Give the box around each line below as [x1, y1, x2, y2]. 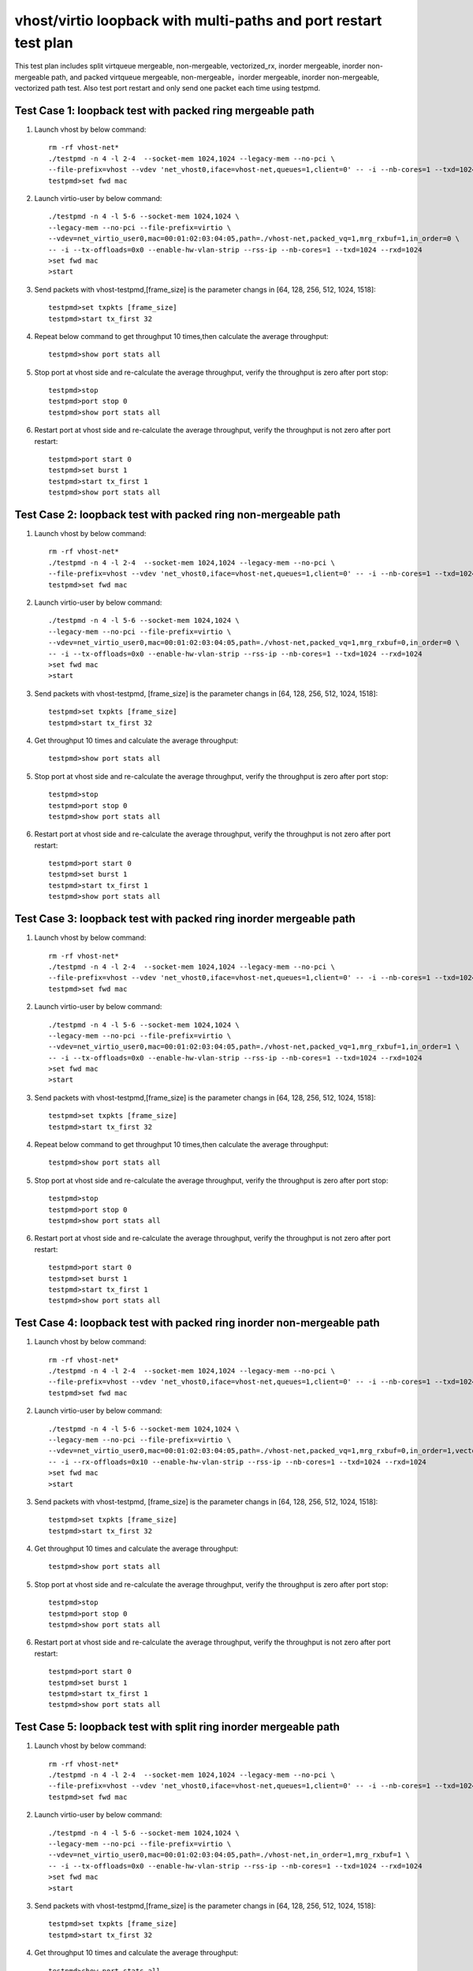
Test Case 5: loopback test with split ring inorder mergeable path [14, 1720, 341, 1734]
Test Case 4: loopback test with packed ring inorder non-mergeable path [14, 1317, 380, 1330]
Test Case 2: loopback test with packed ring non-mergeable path [14, 509, 341, 521]
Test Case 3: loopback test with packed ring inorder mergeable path [14, 912, 356, 926]
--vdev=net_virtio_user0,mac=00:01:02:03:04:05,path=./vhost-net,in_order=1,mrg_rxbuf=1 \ [48, 1850, 410, 1860]
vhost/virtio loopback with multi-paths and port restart [14, 12, 382, 29]
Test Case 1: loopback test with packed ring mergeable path [14, 103, 315, 117]
